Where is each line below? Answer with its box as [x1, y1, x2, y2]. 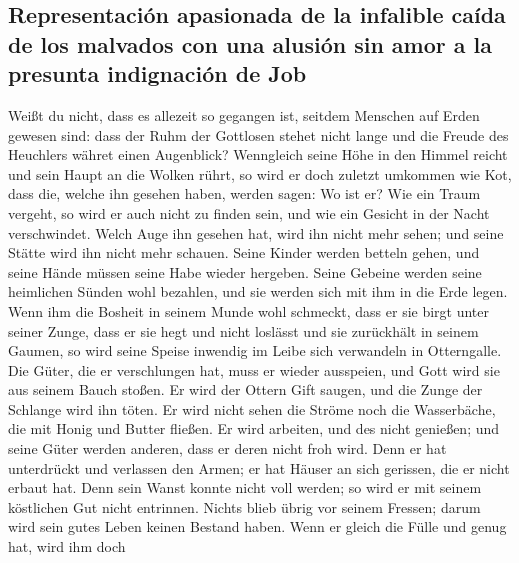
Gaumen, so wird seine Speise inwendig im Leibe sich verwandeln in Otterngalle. [8, 340, 502, 361]
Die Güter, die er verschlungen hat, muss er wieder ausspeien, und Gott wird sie [8, 359, 500, 380]
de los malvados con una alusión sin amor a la [8, 28, 493, 59]
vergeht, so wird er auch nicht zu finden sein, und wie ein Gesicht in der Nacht [8, 202, 490, 223]
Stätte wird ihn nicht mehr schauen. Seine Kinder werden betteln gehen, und [8, 242, 480, 263]
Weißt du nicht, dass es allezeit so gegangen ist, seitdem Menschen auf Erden [8, 104, 480, 125]
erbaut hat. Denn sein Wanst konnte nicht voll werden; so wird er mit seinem [8, 477, 482, 498]
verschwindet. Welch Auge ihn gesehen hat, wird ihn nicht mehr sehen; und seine [8, 222, 504, 243]
